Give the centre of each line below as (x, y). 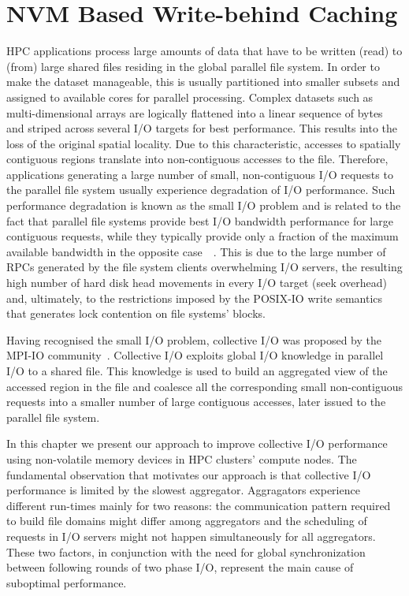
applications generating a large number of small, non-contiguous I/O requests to (200, 174)
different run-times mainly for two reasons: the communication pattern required (199, 505)
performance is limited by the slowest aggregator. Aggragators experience (183, 490)
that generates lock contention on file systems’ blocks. (136, 313)
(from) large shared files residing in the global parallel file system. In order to (193, 66)
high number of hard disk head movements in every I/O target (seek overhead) (197, 283)
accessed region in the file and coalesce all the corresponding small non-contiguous (204, 386)
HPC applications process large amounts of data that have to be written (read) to (204, 51)
